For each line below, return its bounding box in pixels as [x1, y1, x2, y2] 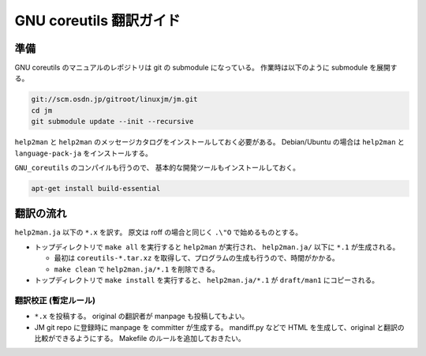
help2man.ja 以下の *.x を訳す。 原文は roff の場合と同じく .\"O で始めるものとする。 [14, 227, 303, 237]
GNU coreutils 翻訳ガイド [14, 12, 181, 29]
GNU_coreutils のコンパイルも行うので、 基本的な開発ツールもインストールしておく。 [14, 163, 300, 172]
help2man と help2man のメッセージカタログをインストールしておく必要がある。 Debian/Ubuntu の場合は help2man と [14, 137, 405, 147]
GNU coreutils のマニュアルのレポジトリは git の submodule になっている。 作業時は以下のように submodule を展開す [14, 63, 398, 73]
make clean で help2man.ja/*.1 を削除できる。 [54, 264, 220, 274]
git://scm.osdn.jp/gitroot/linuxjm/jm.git [31, 95, 198, 104]
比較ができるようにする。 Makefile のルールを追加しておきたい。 [34, 333, 246, 343]
